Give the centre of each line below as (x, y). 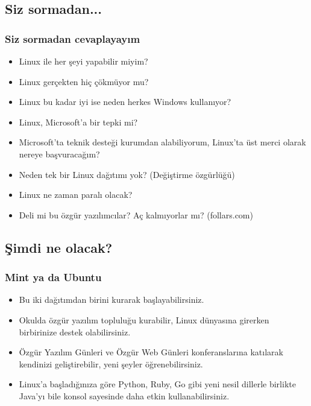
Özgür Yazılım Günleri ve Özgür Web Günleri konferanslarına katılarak (151, 352)
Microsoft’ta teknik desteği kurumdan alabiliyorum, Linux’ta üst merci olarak (162, 142)
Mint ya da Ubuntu (53, 277)
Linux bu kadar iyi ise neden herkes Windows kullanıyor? (125, 102)
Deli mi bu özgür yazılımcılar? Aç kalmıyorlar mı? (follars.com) (136, 214)
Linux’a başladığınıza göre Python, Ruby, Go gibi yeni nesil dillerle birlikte (157, 384)
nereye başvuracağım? (59, 154)
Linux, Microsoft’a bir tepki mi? (78, 122)
